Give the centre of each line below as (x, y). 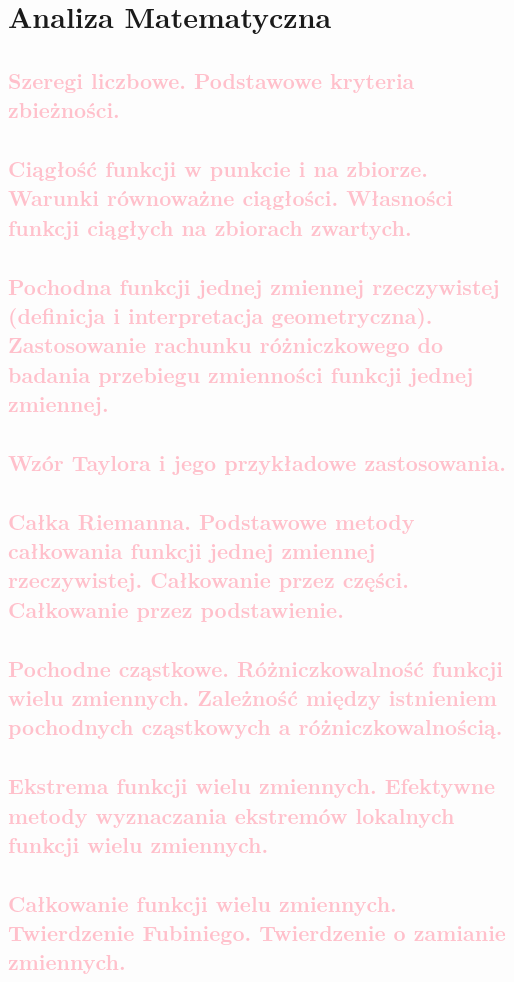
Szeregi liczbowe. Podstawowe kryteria (211, 79)
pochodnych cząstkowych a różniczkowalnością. (255, 726)
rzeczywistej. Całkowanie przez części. (208, 579)
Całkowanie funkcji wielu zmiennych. (202, 902)
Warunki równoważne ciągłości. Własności (231, 197)
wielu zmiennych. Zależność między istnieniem (252, 696)
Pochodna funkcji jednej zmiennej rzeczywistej (254, 285)
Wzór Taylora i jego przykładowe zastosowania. (257, 461)
